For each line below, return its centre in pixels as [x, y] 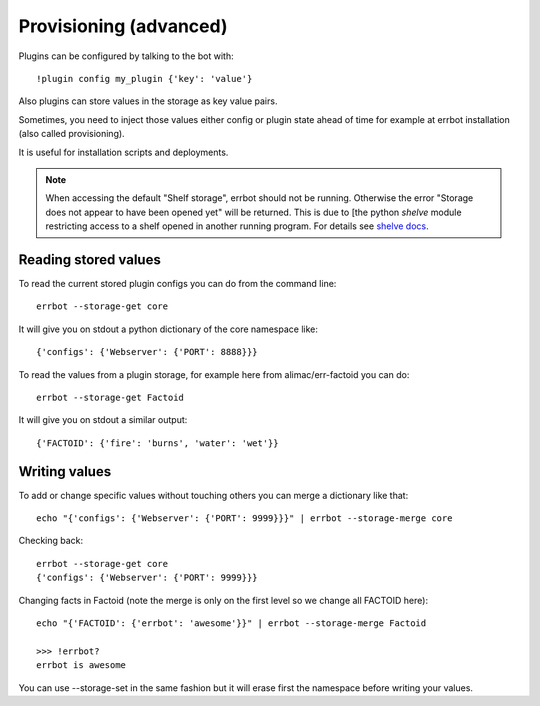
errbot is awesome [81, 665]
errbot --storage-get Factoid [110, 397]
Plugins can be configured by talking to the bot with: [126, 56]
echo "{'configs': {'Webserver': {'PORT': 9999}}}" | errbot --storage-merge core [244, 518]
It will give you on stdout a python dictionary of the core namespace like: [168, 329]
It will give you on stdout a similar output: [103, 420]
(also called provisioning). [71, 134]
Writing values [65, 471]
